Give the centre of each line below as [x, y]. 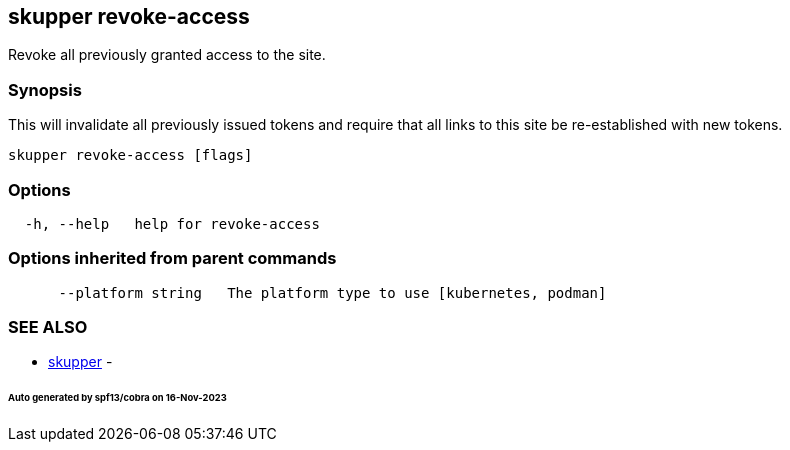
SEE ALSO [48, 327]
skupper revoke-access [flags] [130, 155]
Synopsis [45, 89]
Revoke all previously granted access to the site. [167, 55]
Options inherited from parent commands [172, 258]
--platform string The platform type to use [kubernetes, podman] [332, 292]
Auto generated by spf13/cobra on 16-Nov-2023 [117, 398]
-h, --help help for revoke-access [172, 223]
